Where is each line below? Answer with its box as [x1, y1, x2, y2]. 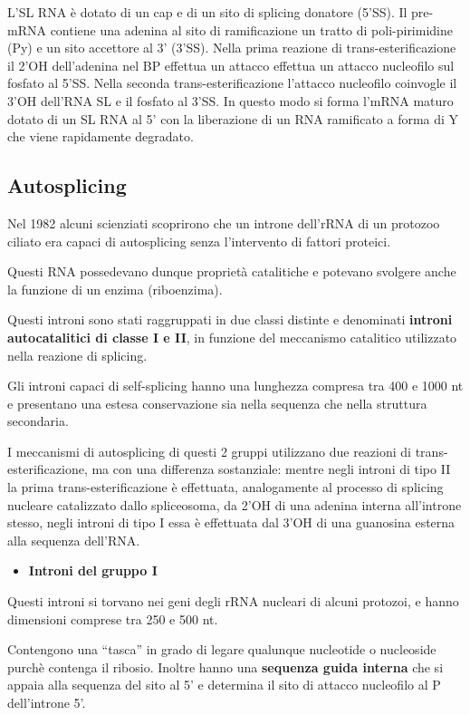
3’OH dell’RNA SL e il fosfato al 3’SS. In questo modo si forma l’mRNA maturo [7, 91, 454, 110]
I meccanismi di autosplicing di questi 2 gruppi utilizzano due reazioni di [7, 441, 411, 460]
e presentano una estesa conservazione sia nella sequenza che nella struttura [7, 393, 427, 412]
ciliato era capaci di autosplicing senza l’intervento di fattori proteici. [7, 231, 391, 250]
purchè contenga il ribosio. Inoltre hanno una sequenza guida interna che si [7, 657, 444, 676]
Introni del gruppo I [28, 561, 158, 580]
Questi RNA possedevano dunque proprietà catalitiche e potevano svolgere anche [7, 262, 456, 281]
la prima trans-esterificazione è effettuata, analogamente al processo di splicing [7, 478, 444, 497]
